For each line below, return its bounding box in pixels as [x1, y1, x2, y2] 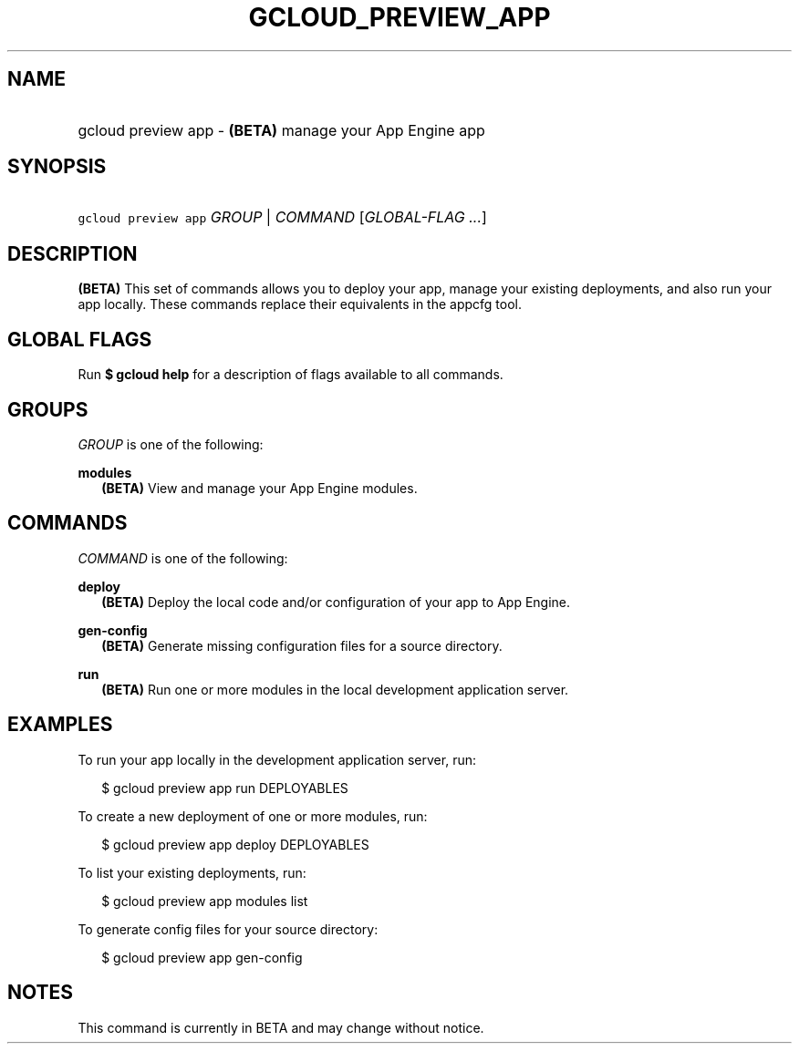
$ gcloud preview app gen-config [101, 949, 303, 965]
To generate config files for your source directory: [78, 921, 379, 937]
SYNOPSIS [7, 155, 107, 179]
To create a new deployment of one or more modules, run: [78, 808, 428, 824]
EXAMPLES [7, 713, 113, 737]
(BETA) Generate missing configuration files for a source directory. [101, 637, 503, 654]
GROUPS [7, 397, 88, 421]
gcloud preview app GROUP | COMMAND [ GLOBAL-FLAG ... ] [78, 208, 487, 227]
